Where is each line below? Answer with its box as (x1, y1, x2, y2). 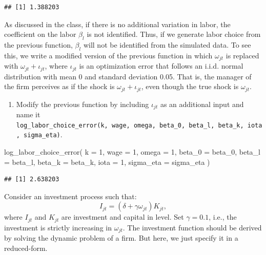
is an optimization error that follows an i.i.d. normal (79, 60, 243, 71)
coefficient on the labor (4, 29, 76, 39)
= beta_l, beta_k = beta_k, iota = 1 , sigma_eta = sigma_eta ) (4, 156, 210, 167)
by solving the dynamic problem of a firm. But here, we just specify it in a (4, 232, 238, 243)
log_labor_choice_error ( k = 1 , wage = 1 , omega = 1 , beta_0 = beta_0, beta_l (4, 146, 260, 157)
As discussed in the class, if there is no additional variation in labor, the (4, 18, 231, 29)
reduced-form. (4, 242, 48, 253)
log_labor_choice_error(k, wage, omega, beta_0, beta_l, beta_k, (16, 121, 244, 129)
